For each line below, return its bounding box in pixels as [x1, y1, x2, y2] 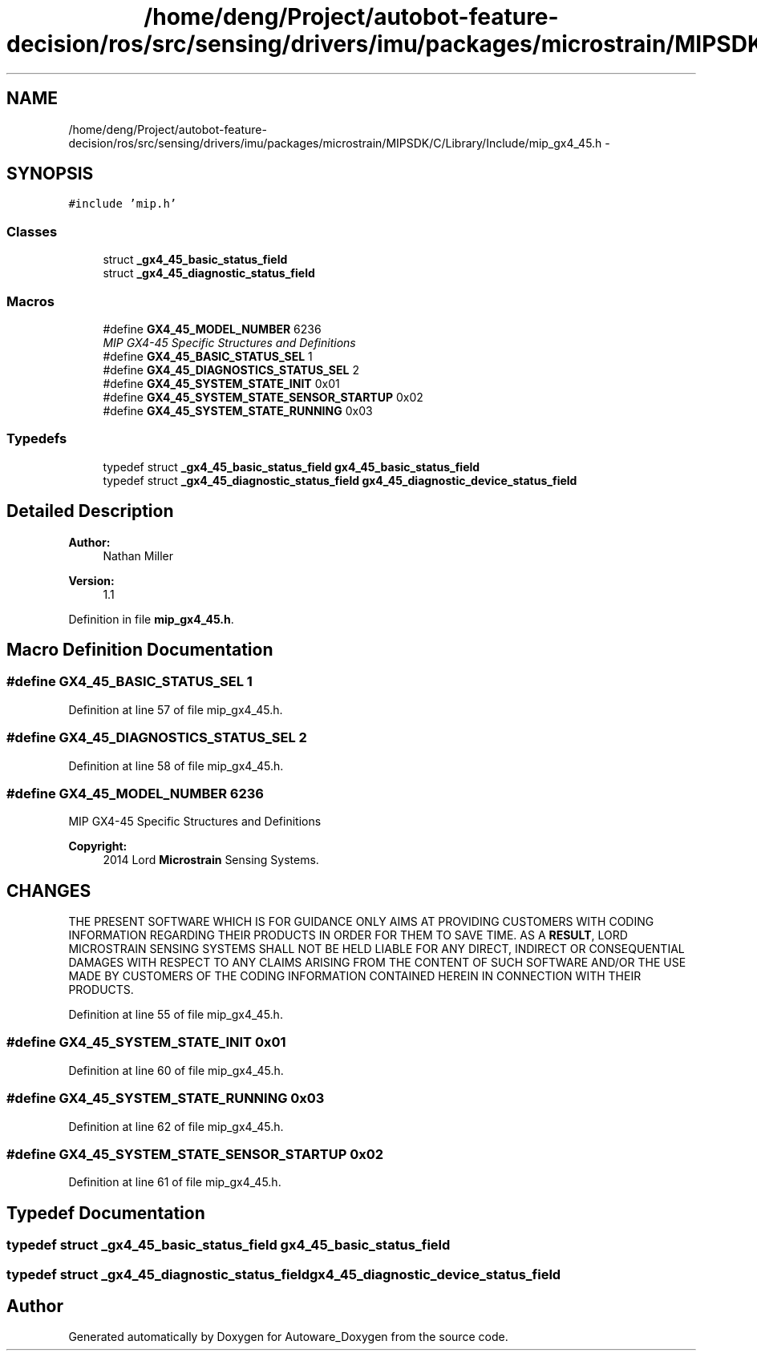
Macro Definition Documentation [6, 639, 273, 660]
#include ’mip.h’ [68, 197, 177, 211]
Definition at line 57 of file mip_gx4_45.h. [68, 702, 283, 717]
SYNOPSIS [6, 164, 94, 184]
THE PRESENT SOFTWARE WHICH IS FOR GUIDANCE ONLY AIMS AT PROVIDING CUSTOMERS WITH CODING [68, 915, 654, 929]
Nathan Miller [103, 548, 173, 563]
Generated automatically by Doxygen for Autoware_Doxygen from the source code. [68, 1330, 508, 1344]
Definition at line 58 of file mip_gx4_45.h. [68, 758, 284, 773]
